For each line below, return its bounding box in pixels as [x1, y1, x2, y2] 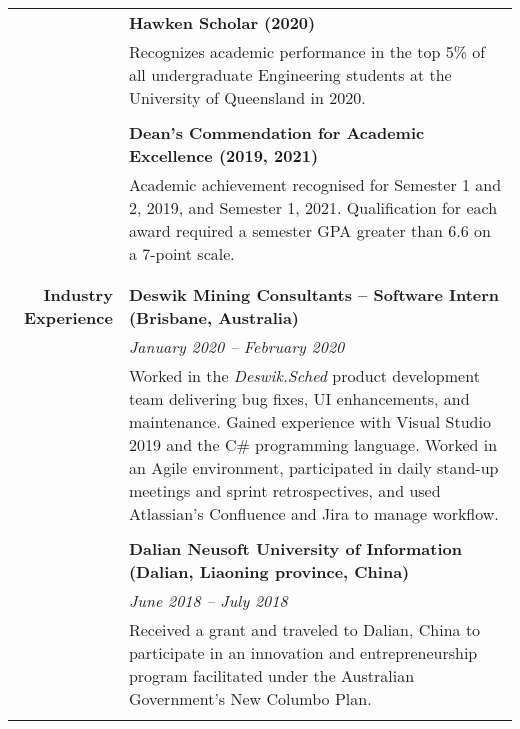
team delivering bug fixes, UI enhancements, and [128, 387, 470, 410]
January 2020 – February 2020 [128, 335, 345, 358]
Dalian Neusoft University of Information [128, 537, 462, 560]
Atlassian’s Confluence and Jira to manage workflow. [128, 502, 499, 525]
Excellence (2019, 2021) [128, 144, 319, 167]
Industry [43, 283, 113, 306]
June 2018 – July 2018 [128, 589, 288, 612]
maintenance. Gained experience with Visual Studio [128, 410, 491, 433]
